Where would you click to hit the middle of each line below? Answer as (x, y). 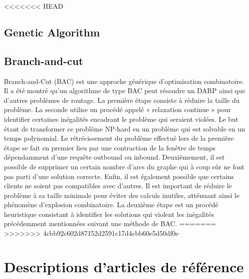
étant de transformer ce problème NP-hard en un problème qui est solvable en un (125, 128)
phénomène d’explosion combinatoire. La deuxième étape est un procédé (111, 205)
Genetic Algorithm (52, 32)
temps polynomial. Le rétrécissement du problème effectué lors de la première (119, 138)
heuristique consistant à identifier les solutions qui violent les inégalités (109, 214)
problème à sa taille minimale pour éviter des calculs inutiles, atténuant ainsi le (122, 195)
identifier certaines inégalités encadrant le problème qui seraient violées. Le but (121, 119)
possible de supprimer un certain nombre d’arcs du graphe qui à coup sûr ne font (124, 166)
